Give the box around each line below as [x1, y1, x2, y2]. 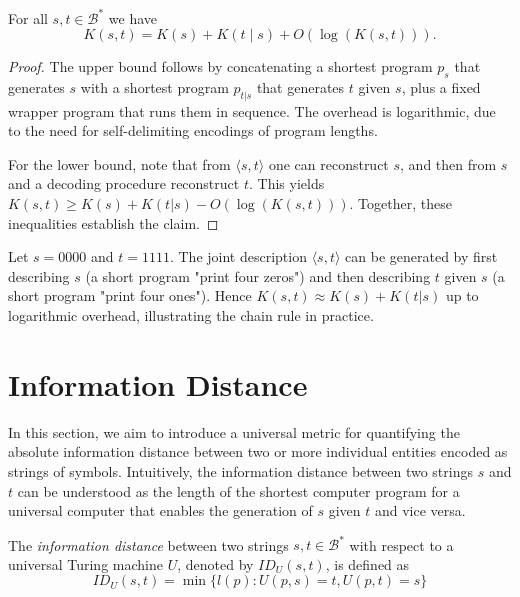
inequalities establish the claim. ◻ [8, 212, 219, 233]
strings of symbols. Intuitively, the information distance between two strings [8, 460, 473, 481]
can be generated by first [345, 246, 498, 267]
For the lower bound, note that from [8, 153, 231, 174]
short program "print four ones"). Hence [8, 285, 252, 306]
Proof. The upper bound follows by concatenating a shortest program [8, 56, 433, 77]
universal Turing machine [8, 553, 163, 574]
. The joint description [169, 246, 307, 267]
